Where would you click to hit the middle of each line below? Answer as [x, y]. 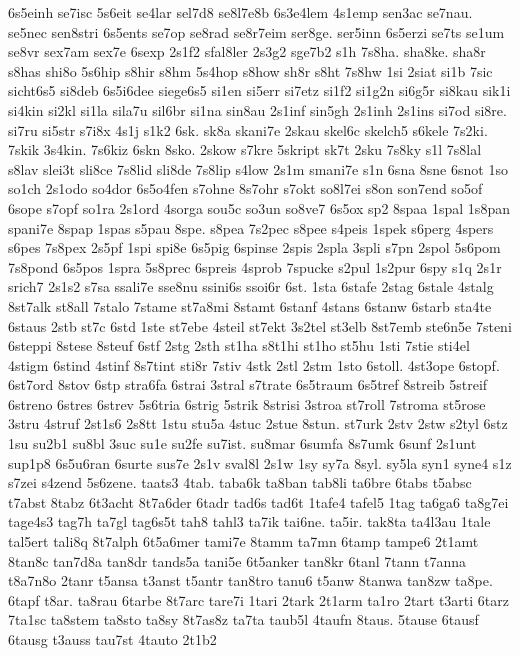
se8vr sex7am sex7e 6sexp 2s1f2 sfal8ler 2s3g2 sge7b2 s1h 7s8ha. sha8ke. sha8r [247, 51]
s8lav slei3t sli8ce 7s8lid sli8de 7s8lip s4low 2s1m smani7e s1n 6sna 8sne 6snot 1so [258, 168]
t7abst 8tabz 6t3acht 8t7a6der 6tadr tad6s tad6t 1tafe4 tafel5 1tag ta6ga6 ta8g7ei [258, 501]
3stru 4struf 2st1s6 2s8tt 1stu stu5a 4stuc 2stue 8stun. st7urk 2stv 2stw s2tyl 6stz [258, 423]
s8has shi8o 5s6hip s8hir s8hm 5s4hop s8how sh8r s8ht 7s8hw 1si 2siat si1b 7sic [250, 70]
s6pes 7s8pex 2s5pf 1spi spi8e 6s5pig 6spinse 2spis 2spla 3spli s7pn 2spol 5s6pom [254, 247]
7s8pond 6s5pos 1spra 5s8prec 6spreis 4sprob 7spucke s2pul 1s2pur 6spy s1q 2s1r [255, 266]
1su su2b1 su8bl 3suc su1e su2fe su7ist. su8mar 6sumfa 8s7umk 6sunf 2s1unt [242, 443]
